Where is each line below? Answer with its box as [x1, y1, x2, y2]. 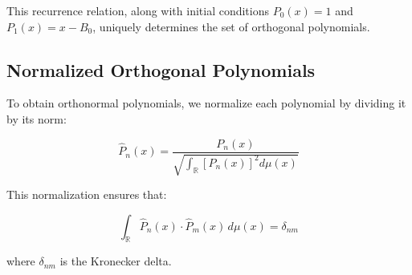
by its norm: [6, 110, 67, 127]
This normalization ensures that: [6, 186, 167, 203]
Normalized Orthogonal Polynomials [6, 57, 316, 82]
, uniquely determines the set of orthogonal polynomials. [92, 18, 370, 34]
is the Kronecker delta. [59, 253, 172, 269]
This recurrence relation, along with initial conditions [6, 2, 270, 18]
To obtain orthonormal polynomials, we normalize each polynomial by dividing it [6, 95, 406, 111]
